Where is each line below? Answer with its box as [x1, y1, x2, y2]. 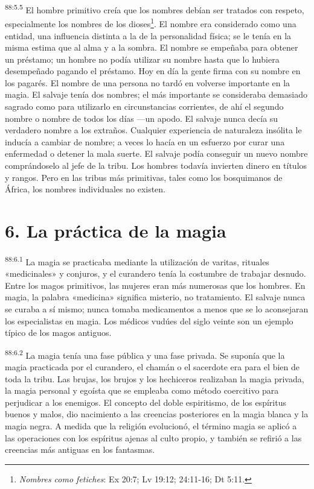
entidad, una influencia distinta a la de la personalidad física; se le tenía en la [5, 29, 292, 42]
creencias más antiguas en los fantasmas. [5, 443, 155, 456]
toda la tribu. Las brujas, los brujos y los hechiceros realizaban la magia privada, [5, 372, 304, 385]
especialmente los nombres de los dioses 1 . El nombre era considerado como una [5, 16, 296, 30]
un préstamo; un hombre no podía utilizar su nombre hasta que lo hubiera [5, 52, 280, 65]
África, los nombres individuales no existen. [5, 183, 166, 195]
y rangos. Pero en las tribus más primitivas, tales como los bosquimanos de [5, 171, 283, 183]
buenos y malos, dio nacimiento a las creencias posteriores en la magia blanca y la [5, 408, 309, 420]
